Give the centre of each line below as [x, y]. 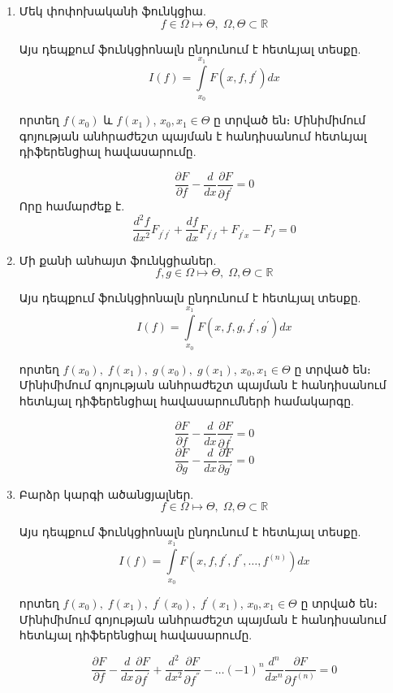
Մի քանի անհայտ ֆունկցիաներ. [118, 260]
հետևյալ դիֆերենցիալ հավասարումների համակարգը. [186, 400]
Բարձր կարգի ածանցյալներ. [106, 494]
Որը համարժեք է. [72, 206]
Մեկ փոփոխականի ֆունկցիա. [112, 11]
